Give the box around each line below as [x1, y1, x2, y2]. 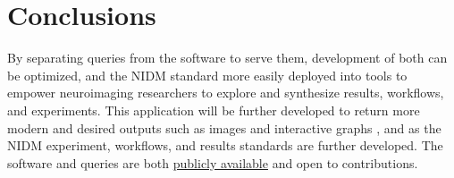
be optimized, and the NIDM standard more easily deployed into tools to [7, 65, 408, 84]
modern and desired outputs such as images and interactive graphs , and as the [7, 118, 441, 137]
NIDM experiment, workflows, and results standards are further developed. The [7, 136, 443, 155]
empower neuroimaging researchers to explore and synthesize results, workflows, [7, 83, 444, 102]
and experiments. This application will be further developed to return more [7, 100, 420, 119]
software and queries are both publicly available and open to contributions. [7, 153, 418, 172]
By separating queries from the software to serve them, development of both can [7, 48, 448, 67]
